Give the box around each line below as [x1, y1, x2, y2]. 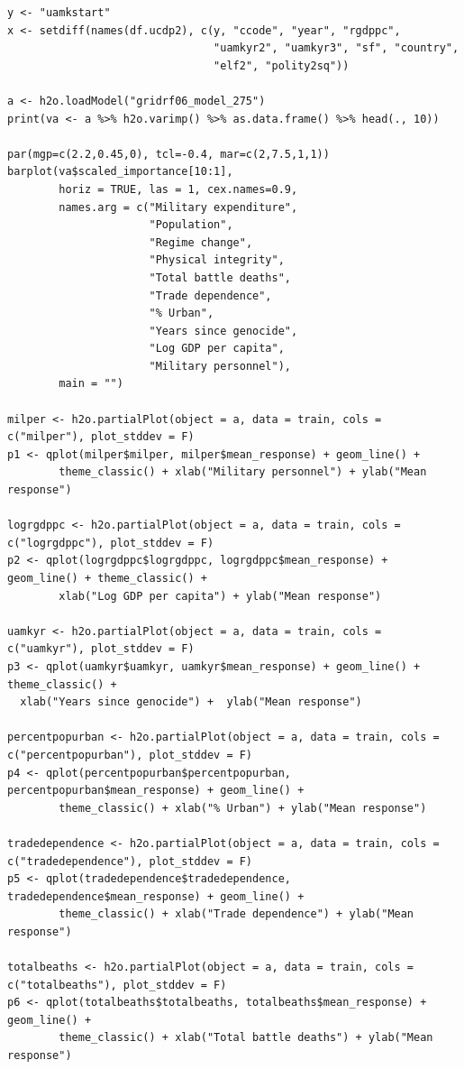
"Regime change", [149, 235, 253, 249]
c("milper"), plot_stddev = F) [7, 430, 195, 444]
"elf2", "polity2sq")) [214, 59, 350, 72]
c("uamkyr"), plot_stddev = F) [7, 642, 195, 656]
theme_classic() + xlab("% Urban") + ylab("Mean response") [59, 801, 427, 815]
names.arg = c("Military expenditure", [59, 200, 298, 214]
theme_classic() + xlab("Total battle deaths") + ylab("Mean [59, 1031, 433, 1045]
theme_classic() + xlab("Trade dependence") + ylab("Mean [59, 908, 414, 921]
